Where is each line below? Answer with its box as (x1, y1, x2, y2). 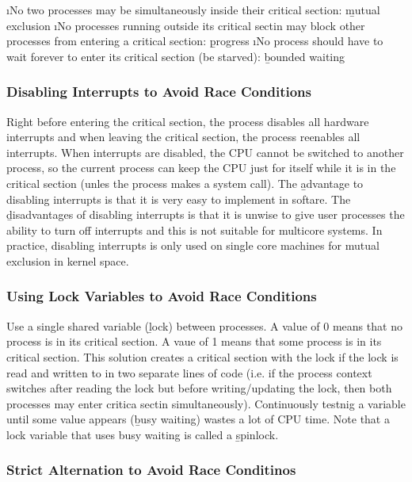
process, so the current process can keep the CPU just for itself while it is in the (6, 159, 396, 176)
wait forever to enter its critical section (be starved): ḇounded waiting (6, 48, 345, 64)
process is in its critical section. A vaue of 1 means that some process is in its (6, 333, 382, 350)
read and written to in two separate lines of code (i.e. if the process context (6, 364, 372, 381)
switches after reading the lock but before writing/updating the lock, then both (6, 380, 392, 396)
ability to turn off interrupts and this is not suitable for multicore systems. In (6, 221, 383, 238)
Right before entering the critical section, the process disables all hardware (6, 113, 369, 129)
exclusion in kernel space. (6, 252, 129, 269)
